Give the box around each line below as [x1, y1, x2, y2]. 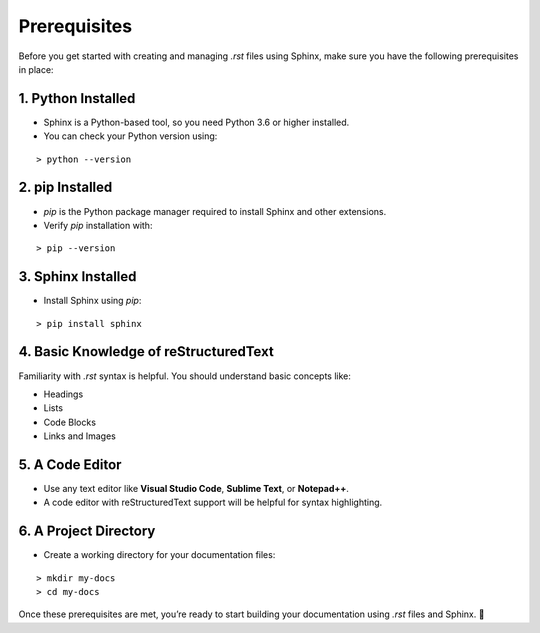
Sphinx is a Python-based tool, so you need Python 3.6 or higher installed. [43, 116, 350, 128]
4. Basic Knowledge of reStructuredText [18, 343, 274, 360]
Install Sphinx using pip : [43, 295, 142, 307]
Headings [43, 388, 84, 400]
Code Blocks [43, 416, 97, 428]
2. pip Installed [18, 179, 113, 196]
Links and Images [43, 430, 117, 442]
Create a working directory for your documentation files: [43, 549, 276, 561]
